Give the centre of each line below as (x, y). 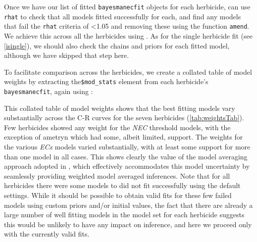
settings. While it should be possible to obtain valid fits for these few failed (118, 195)
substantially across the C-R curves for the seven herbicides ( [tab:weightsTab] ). (124, 118)
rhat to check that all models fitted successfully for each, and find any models (123, 16)
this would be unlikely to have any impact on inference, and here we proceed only (128, 224)
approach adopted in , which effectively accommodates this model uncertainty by (127, 166)
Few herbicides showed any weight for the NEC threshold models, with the (117, 127)
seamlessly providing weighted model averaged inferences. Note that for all (117, 175)
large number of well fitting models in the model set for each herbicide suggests (124, 215)
